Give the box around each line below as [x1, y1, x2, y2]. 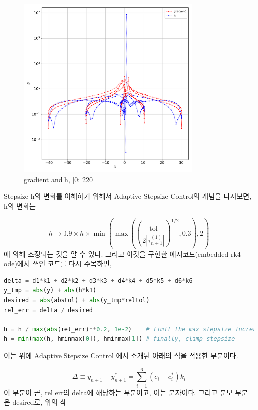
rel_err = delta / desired [4, 306, 93, 314]
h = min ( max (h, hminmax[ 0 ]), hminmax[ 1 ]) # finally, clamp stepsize [4, 335, 235, 343]
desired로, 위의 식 [12, 397, 66, 407]
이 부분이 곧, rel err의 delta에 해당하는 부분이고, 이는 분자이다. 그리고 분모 [4, 387, 233, 397]
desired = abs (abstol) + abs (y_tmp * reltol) [4, 297, 150, 304]
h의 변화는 [4, 200, 36, 211]
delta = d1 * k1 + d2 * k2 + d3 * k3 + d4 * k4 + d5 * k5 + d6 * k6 [4, 277, 193, 284]
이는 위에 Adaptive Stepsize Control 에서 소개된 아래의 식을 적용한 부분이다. [4, 350, 238, 360]
